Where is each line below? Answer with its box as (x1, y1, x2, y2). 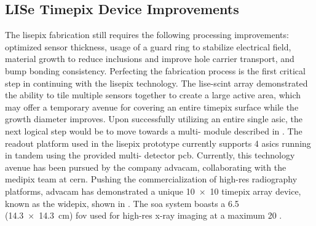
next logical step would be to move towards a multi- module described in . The (5, 124, 302, 137)
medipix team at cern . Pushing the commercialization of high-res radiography (5, 173, 298, 185)
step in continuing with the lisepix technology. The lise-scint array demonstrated (5, 76, 308, 89)
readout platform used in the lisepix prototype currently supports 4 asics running (5, 136, 311, 149)
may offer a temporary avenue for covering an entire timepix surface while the (5, 100, 299, 113)
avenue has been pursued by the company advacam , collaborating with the (5, 160, 286, 173)
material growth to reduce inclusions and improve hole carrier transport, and (5, 52, 294, 65)
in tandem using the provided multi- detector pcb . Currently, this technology (5, 149, 295, 162)
